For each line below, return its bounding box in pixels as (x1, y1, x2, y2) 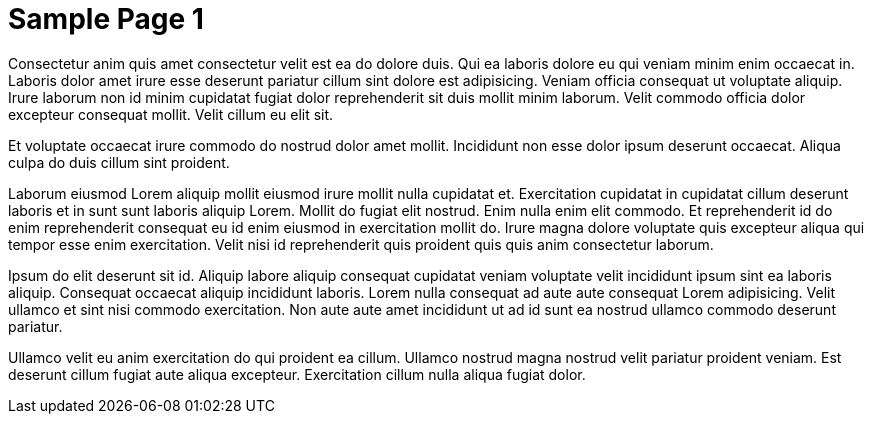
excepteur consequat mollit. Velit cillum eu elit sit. (8, 105, 334, 123)
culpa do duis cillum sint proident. (8, 153, 230, 171)
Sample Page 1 (8, 2, 204, 36)
